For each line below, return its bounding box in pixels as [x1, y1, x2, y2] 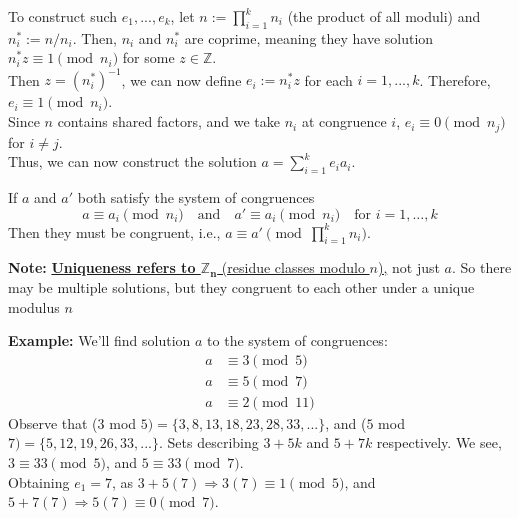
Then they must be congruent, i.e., [8, 221, 221, 242]
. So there [451, 257, 512, 278]
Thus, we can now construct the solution [8, 151, 257, 172]
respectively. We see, [376, 432, 502, 453]
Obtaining [8, 471, 70, 492]
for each [304, 69, 353, 90]
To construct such [8, 6, 118, 26]
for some [122, 47, 175, 68]
